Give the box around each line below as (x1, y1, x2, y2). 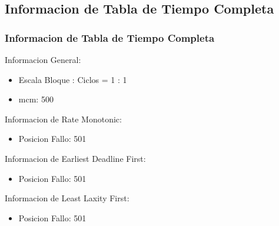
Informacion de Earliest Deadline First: (5, 152, 146, 164)
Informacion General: (5, 54, 81, 65)
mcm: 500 (18, 93, 54, 105)
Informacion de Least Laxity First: (5, 192, 129, 204)
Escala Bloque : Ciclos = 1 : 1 (18, 73, 127, 85)
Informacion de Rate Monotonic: (5, 112, 122, 125)
